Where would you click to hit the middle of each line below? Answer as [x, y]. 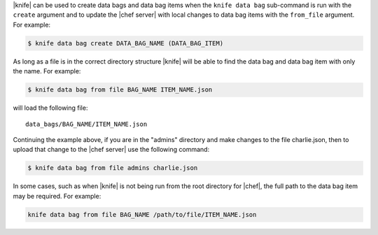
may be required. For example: [57, 196]
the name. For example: [47, 71]
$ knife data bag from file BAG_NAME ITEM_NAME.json [120, 90]
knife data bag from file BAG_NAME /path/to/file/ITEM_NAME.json [142, 214]
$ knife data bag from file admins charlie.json [113, 168]
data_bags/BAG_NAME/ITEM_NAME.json [86, 124]
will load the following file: [50, 108]
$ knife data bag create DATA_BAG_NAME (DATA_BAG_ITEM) [126, 43]
